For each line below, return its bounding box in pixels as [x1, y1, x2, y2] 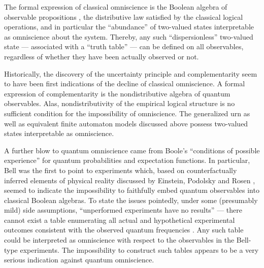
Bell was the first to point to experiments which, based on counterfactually [4, 164, 237, 175]
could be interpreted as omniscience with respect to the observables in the [4, 234, 235, 245]
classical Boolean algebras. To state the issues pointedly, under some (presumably [4, 194, 258, 205]
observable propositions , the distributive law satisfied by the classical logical [4, 11, 243, 22]
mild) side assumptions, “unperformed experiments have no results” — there [4, 205, 242, 215]
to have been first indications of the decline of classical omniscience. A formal [4, 78, 245, 89]
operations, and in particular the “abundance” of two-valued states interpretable [4, 21, 254, 32]
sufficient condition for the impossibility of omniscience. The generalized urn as [4, 108, 250, 118]
